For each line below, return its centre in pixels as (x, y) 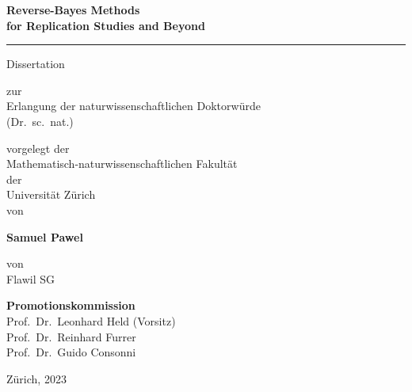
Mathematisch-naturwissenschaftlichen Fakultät (122, 164)
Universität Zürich (51, 194)
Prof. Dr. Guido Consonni (71, 352)
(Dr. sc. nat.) (40, 121)
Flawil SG (31, 278)
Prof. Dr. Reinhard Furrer (71, 336)
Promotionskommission (71, 305)
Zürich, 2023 (36, 378)
